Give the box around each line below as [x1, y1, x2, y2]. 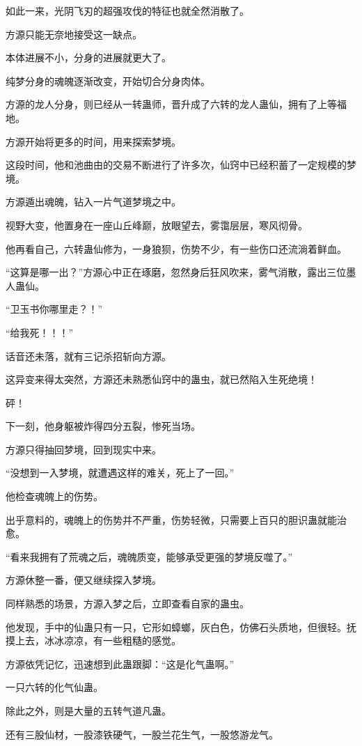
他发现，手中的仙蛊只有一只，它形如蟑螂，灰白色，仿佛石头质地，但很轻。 [6, 619, 347, 634]
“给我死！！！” [6, 325, 74, 339]
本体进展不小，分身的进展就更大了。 [6, 50, 171, 65]
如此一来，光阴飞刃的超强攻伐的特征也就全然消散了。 [6, 3, 249, 17]
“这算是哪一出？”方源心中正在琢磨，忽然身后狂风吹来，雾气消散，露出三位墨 [6, 265, 356, 279]
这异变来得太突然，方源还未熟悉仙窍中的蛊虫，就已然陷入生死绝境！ [6, 372, 317, 387]
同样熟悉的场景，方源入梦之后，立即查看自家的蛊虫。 [6, 596, 249, 611]
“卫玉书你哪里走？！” [6, 302, 103, 316]
